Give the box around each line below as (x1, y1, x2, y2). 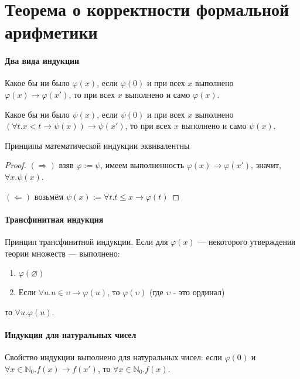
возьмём (34, 190, 64, 202)
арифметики (5, 20, 98, 44)
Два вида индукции (5, 54, 80, 67)
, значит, (251, 159, 281, 171)
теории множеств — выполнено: (5, 247, 120, 259)
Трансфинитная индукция (5, 213, 104, 225)
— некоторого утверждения (197, 235, 295, 247)
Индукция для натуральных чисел (5, 328, 137, 340)
